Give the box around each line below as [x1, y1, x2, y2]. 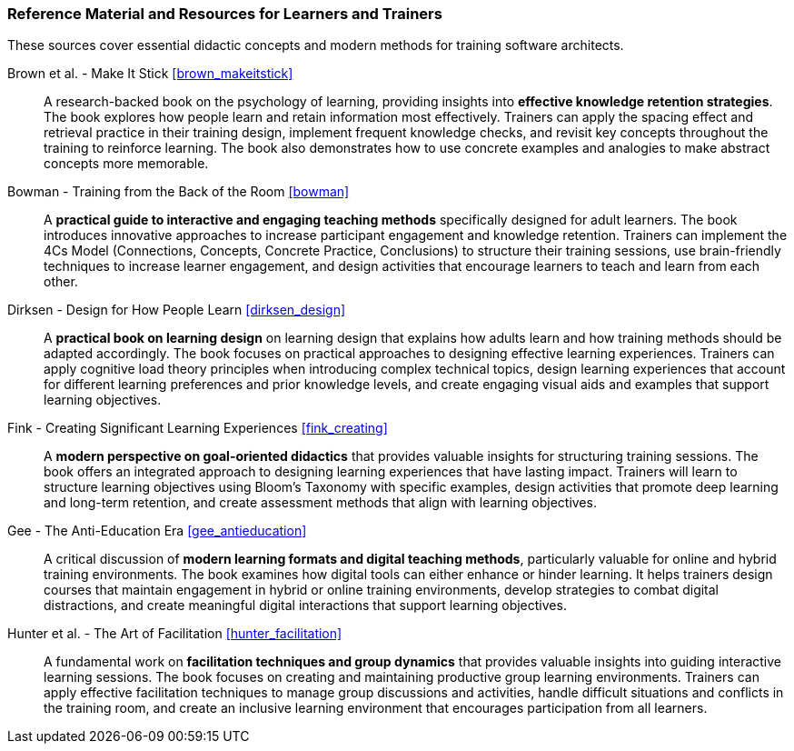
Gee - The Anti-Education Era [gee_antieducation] [7, 523, 307, 539]
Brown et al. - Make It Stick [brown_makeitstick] [7, 65, 293, 82]
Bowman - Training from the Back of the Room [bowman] [7, 184, 350, 200]
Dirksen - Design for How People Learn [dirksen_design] [7, 302, 346, 318]
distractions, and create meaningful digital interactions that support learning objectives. [44, 597, 567, 614]
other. [44, 274, 78, 290]
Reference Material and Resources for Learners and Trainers [7, 5, 442, 23]
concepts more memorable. [44, 155, 209, 172]
